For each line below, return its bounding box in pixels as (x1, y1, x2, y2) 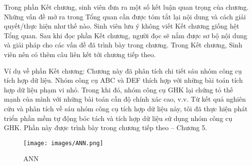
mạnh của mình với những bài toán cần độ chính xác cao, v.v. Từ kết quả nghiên (4, 94, 246, 104)
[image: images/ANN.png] (23, 139, 103, 147)
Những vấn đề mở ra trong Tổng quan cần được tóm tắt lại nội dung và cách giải (4, 11, 246, 21)
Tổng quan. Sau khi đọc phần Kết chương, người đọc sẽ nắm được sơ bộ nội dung (4, 30, 248, 40)
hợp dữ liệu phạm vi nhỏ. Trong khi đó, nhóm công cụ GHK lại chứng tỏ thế (4, 84, 233, 94)
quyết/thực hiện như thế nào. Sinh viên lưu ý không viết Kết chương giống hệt (4, 21, 239, 31)
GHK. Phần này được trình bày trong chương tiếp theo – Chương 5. (4, 122, 207, 133)
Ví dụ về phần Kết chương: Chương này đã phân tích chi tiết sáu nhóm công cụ (4, 65, 242, 75)
